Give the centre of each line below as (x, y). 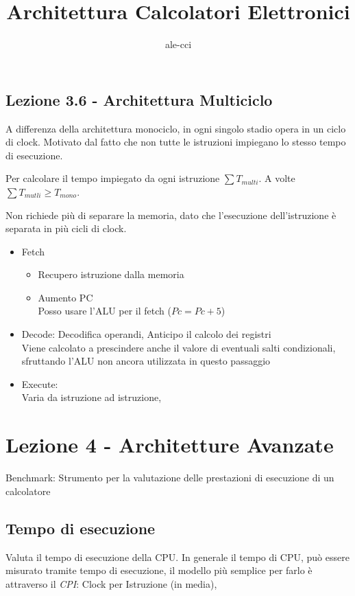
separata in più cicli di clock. (66, 228)
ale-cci (178, 44)
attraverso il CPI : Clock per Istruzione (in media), (111, 583)
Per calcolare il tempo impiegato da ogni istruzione (113, 178)
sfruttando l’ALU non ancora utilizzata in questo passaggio (146, 361)
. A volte (277, 178)
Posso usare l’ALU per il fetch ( (105, 311)
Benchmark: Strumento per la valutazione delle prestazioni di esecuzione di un (170, 478)
